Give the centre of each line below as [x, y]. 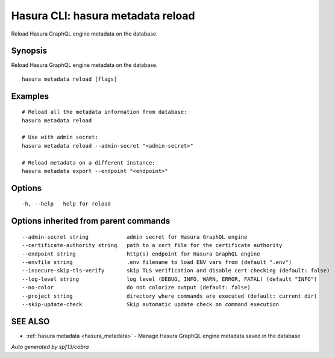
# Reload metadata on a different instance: [89, 162]
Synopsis [29, 51]
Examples [30, 96]
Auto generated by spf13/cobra [50, 347]
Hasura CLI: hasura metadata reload [103, 16]
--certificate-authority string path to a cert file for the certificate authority [152, 245]
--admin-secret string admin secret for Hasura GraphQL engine [135, 237]
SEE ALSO [30, 322]
